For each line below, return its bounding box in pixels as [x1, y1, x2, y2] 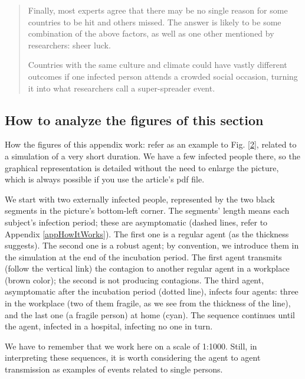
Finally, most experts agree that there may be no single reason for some [28, 4, 288, 16]
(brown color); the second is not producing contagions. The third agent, [5, 273, 264, 286]
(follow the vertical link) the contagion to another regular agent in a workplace [5, 262, 290, 275]
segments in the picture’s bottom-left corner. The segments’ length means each [5, 204, 290, 217]
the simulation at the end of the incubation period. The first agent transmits [5, 250, 282, 263]
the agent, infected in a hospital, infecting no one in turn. [5, 320, 213, 332]
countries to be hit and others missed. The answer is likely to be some [28, 15, 281, 28]
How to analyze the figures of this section [5, 110, 264, 129]
